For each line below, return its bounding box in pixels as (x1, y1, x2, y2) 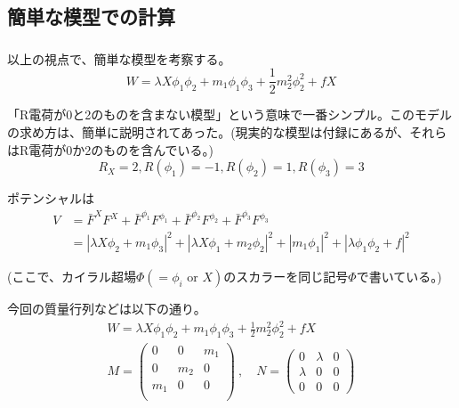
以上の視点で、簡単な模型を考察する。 (7, 49, 231, 68)
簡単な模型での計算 (7, 3, 175, 30)
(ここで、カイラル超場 (7, 267, 136, 286)
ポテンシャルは (7, 189, 94, 208)
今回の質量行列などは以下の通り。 (7, 299, 206, 318)
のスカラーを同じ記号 (223, 267, 349, 286)
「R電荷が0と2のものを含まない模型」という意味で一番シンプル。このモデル (7, 105, 452, 124)
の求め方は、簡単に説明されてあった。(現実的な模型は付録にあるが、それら (7, 122, 447, 141)
